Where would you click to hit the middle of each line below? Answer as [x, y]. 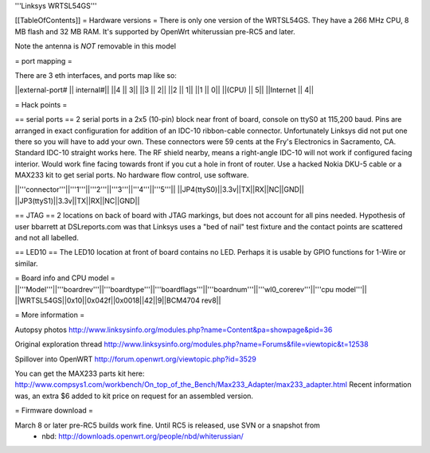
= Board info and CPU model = [65, 278]
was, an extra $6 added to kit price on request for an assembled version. [134, 396]
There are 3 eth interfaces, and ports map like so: [96, 75]
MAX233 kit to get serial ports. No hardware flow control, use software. [132, 175]
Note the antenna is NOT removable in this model [96, 46]
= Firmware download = [54, 411]
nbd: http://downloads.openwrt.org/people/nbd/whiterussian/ [143, 436]
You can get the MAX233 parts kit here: [80, 373]
